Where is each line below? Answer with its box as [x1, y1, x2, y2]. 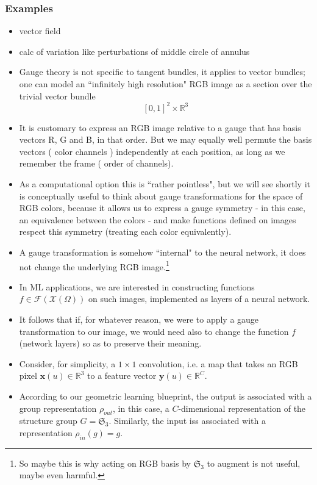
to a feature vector [87, 369, 157, 382]
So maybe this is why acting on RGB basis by [19, 456, 191, 469]
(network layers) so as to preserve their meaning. [19, 337, 202, 350]
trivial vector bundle [19, 89, 96, 102]
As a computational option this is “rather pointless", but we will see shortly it [19, 178, 311, 190]
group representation [19, 401, 97, 414]
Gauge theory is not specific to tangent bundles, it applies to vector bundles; [19, 65, 305, 78]
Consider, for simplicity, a [19, 357, 116, 370]
